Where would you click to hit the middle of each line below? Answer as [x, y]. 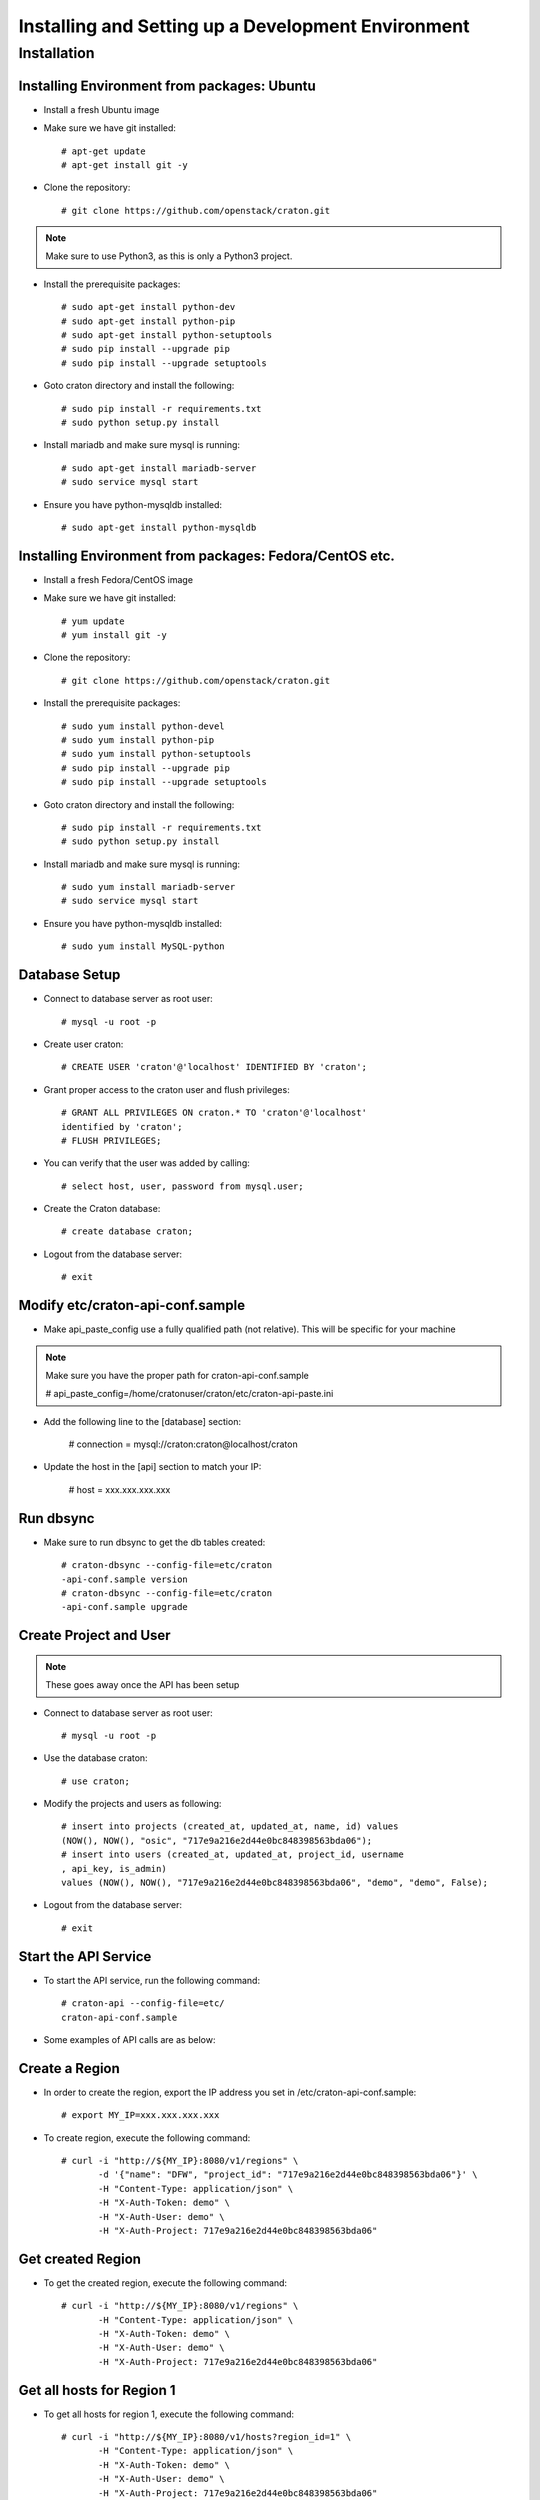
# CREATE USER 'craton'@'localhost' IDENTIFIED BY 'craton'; [214, 1067]
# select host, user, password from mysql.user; [182, 1186]
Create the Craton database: [102, 1209]
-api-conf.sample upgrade [125, 1607]
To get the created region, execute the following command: [165, 2282]
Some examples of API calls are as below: [129, 2039]
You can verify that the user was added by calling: [146, 1163]
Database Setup [69, 975]
